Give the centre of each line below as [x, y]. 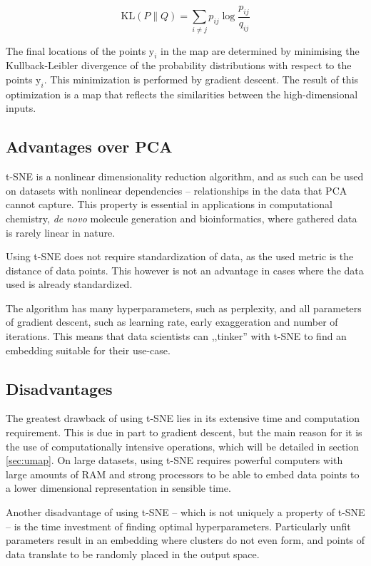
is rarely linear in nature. [61, 232]
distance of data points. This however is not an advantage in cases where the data [185, 270]
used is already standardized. [69, 284]
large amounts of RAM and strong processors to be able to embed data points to [183, 474]
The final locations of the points [76, 50]
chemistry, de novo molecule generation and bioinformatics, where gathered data [182, 218]
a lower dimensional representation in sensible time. [118, 488]
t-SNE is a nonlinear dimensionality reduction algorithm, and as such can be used [185, 176]
